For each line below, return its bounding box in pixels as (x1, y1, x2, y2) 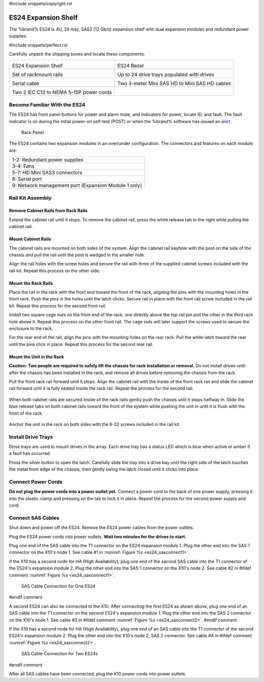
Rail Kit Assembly (9, 194, 52, 201)
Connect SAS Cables (9, 514, 60, 521)
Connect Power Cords (9, 479, 63, 486)
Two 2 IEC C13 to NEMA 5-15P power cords (12, 89, 112, 96)
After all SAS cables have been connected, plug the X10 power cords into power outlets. (9, 671, 187, 677)
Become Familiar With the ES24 (9, 101, 86, 108)
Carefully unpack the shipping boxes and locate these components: (9, 51, 145, 57)
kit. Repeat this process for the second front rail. (9, 303, 107, 309)
